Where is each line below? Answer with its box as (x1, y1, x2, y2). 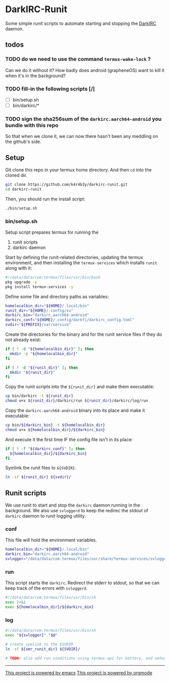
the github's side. (5, 138, 41, 145)
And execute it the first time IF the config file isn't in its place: (5, 436, 133, 442)
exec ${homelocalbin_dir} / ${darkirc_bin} (5, 604, 94, 610)
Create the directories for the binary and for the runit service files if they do (5, 331, 162, 338)
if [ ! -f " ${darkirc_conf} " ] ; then (5, 446, 85, 451)
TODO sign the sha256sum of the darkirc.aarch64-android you (5, 115, 162, 122)
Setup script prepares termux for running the (5, 229, 99, 235)
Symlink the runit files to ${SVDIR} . (5, 465, 77, 471)
